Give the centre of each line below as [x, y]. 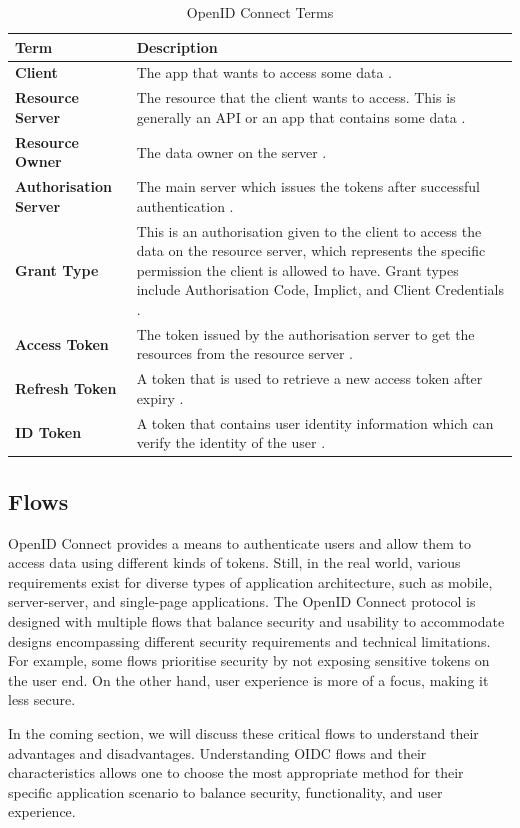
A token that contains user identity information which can [315, 422]
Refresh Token [66, 388]
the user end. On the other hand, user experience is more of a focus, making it [248, 679]
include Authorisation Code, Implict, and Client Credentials [320, 289]
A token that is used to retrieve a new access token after [309, 378]
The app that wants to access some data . [264, 72]
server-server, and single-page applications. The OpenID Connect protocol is [242, 601]
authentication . [185, 205]
